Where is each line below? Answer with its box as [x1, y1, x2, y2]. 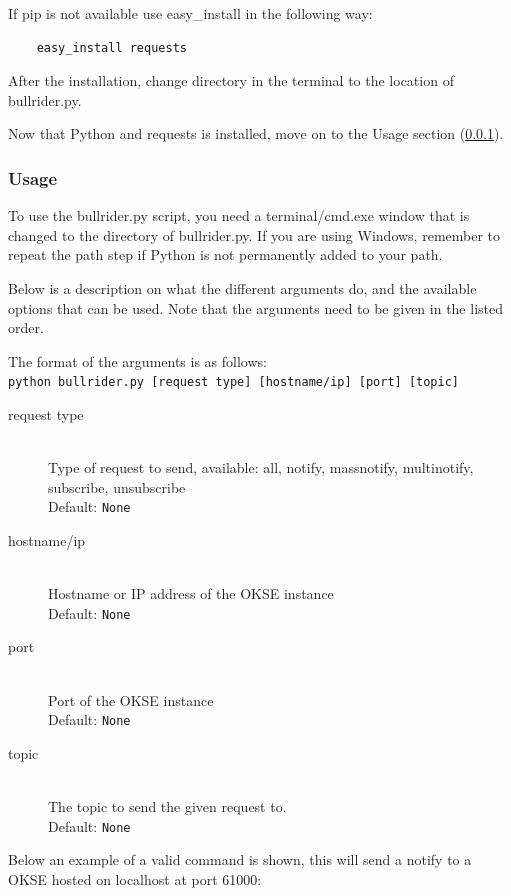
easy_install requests [36, 40, 187, 55]
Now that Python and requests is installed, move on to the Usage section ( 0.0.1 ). [8, 123, 504, 144]
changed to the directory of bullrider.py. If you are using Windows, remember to [8, 224, 501, 245]
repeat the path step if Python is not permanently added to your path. [8, 244, 443, 265]
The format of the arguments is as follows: [8, 350, 267, 371]
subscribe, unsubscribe [48, 476, 186, 497]
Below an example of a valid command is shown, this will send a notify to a [8, 849, 472, 870]
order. [8, 317, 44, 338]
